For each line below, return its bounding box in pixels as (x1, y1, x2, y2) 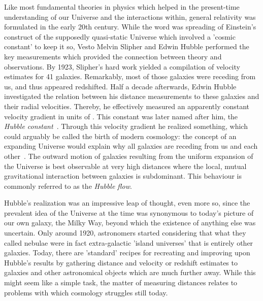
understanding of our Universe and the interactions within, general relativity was (4, 11, 256, 22)
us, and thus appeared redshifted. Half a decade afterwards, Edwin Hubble (4, 81, 237, 91)
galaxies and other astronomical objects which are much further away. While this (4, 267, 256, 278)
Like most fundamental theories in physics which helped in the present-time (4, 2, 240, 12)
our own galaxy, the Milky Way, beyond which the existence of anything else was (4, 217, 256, 228)
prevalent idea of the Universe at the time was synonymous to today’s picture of (4, 207, 254, 218)
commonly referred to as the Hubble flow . (4, 180, 132, 191)
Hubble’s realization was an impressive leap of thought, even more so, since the (4, 197, 250, 208)
